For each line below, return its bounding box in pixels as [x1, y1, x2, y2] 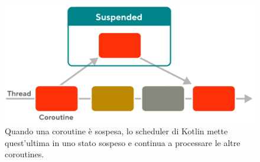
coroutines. [5, 148, 44, 160]
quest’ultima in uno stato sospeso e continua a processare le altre [5, 136, 240, 148]
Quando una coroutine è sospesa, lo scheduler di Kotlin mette [5, 125, 228, 137]
